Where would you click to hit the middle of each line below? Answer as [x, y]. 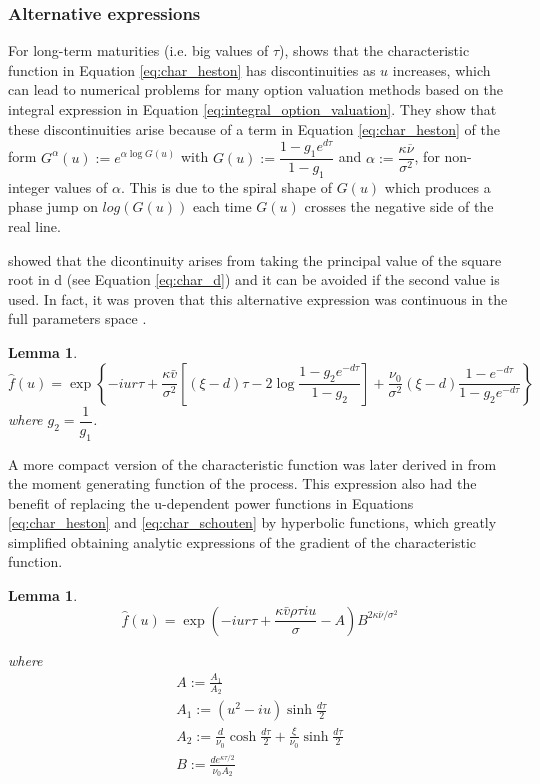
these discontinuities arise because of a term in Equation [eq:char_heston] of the [254, 128]
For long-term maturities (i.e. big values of [138, 50]
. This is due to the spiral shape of [226, 186]
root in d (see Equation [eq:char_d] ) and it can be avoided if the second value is [254, 279]
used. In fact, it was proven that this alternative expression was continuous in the [258, 298]
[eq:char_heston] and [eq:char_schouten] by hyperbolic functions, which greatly [252, 522]
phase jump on [53, 206]
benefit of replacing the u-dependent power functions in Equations [211, 502]
